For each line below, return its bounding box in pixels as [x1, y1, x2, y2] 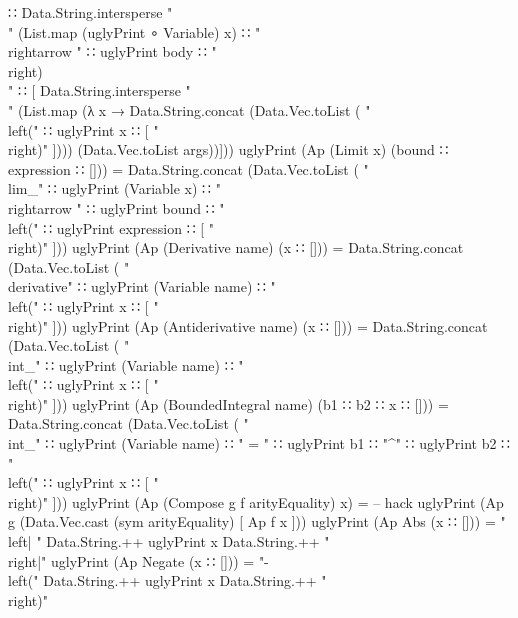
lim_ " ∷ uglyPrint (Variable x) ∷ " [8, 178, 221, 199]
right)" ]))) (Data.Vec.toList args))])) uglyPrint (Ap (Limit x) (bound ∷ [8, 139, 449, 160]
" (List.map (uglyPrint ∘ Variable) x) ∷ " [8, 21, 261, 42]
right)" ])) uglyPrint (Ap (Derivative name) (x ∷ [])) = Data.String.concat [8, 237, 464, 258]
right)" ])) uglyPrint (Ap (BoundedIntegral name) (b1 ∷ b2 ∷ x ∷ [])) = [8, 393, 449, 414]
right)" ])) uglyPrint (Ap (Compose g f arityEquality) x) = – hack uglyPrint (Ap [8, 491, 504, 512]
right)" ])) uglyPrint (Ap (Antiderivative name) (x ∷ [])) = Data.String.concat [8, 315, 488, 336]
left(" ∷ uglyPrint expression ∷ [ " [8, 217, 215, 238]
